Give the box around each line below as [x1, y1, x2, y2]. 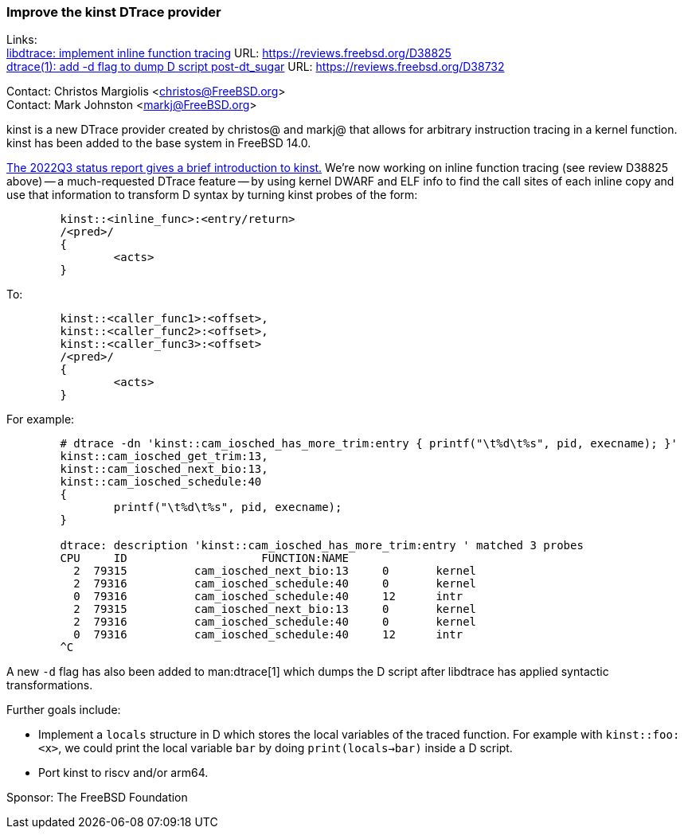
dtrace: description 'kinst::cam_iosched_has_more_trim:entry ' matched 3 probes [60, 539, 584, 552]
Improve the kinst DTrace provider [6, 4, 221, 20]
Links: [6, 33, 37, 47]
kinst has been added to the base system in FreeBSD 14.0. [6, 136, 311, 150]
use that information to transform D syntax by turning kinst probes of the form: [6, 188, 418, 202]
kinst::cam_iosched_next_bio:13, [60, 462, 268, 476]
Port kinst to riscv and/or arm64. [38, 766, 209, 780]
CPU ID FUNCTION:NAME [60, 552, 349, 565]
